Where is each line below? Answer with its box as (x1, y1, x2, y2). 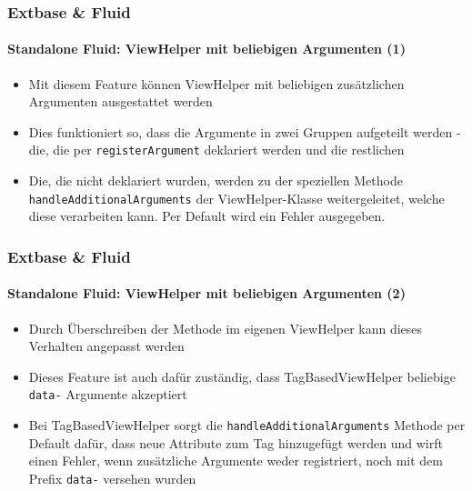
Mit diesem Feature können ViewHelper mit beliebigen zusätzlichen (28, 74, 405, 93)
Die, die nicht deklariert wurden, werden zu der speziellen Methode (28, 171, 403, 190)
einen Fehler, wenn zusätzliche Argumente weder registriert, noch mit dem (28, 451, 443, 470)
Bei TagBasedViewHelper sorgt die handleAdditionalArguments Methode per (28, 416, 466, 434)
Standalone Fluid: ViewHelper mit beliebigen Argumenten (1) (7, 39, 406, 58)
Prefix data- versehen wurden (28, 468, 196, 487)
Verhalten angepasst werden (28, 336, 185, 356)
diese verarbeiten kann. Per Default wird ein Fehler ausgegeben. (28, 206, 386, 225)
